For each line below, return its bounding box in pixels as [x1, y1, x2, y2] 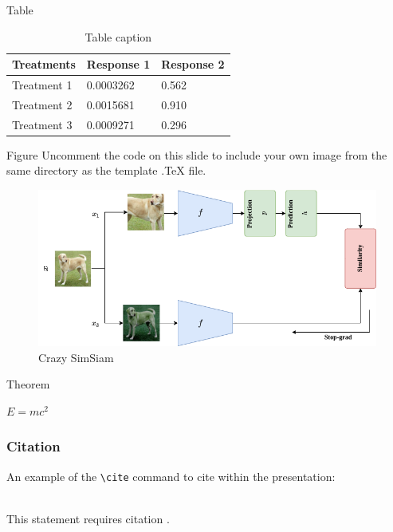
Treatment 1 [12, 77, 73, 93]
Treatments [12, 56, 76, 73]
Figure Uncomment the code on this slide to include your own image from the [6, 146, 387, 163]
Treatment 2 [12, 96, 73, 112]
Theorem [6, 376, 50, 392]
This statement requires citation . [6, 510, 170, 526]
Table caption [84, 28, 152, 45]
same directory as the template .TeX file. [6, 162, 206, 179]
